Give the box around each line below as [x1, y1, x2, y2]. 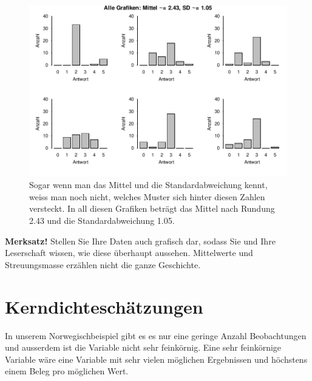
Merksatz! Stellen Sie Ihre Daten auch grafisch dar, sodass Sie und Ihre [5, 234, 276, 247]
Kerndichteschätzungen [5, 294, 203, 319]
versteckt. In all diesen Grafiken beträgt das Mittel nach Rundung [29, 202, 275, 215]
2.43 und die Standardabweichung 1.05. [29, 214, 175, 227]
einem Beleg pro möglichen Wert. [5, 365, 129, 377]
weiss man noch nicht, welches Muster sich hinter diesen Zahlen [29, 190, 265, 203]
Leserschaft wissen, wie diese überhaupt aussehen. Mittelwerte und [5, 246, 253, 259]
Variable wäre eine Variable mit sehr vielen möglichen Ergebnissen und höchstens [5, 352, 308, 365]
